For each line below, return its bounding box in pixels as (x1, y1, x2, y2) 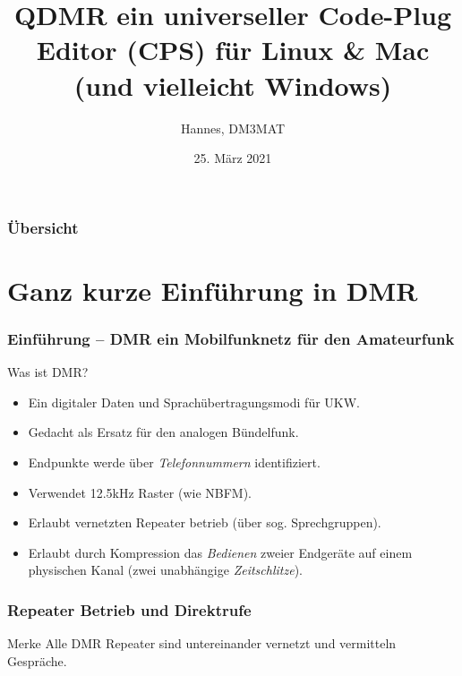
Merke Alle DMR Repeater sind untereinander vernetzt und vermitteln (7, 634, 397, 653)
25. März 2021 (193, 149, 272, 167)
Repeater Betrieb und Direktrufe (7, 598, 252, 620)
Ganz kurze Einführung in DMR (7, 271, 418, 308)
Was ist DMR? (7, 363, 89, 381)
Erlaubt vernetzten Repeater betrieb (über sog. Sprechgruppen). (28, 513, 381, 532)
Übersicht (7, 216, 79, 238)
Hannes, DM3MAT (180, 118, 286, 137)
